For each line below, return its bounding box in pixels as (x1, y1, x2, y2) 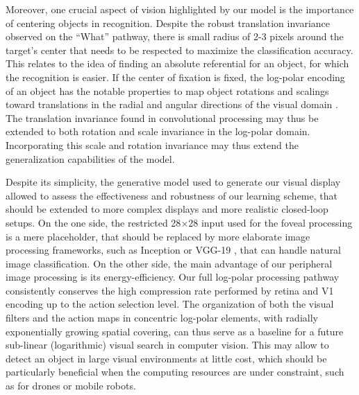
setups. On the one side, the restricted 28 (6, 215, 181, 229)
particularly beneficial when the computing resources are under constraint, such (6, 365, 344, 379)
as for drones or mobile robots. (6, 378, 136, 393)
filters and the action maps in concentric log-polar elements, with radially (6, 310, 318, 325)
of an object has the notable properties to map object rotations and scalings (6, 83, 329, 98)
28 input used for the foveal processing (188, 215, 353, 229)
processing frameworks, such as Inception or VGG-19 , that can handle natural (6, 243, 342, 257)
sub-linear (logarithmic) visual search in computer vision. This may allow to (6, 337, 329, 352)
